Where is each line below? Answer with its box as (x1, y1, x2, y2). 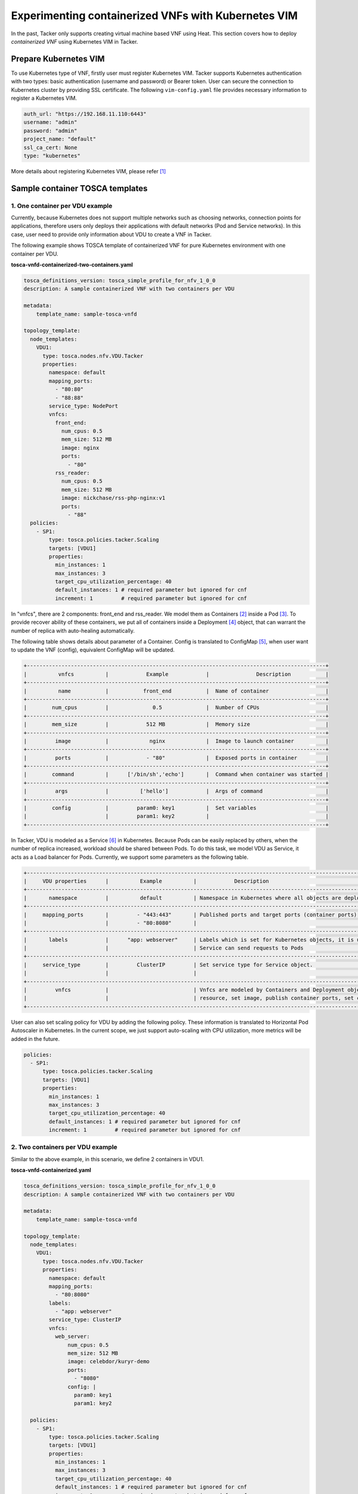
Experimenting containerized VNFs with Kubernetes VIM (11, 9, 298, 22)
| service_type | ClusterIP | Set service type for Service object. (23, 961, 313, 968)
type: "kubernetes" (23, 152, 81, 159)
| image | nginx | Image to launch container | (23, 737, 329, 744)
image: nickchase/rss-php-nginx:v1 (61, 495, 165, 501)
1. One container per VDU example (11, 201, 113, 210)
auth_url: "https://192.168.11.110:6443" (23, 111, 147, 117)
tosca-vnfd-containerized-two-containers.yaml (11, 261, 134, 268)
